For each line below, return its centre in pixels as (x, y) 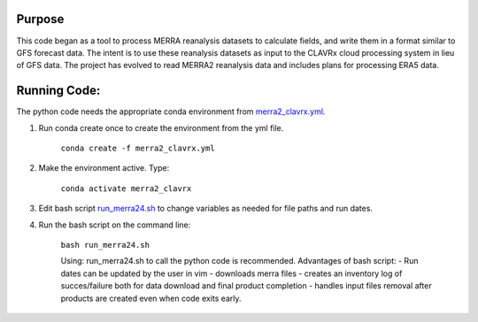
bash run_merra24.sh (105, 245)
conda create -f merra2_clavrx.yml (138, 148)
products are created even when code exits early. (151, 298)
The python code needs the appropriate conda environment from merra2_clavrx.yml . (171, 111)
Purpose (40, 19)
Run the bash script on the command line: (115, 225)
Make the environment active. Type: (104, 168)
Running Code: (58, 91)
